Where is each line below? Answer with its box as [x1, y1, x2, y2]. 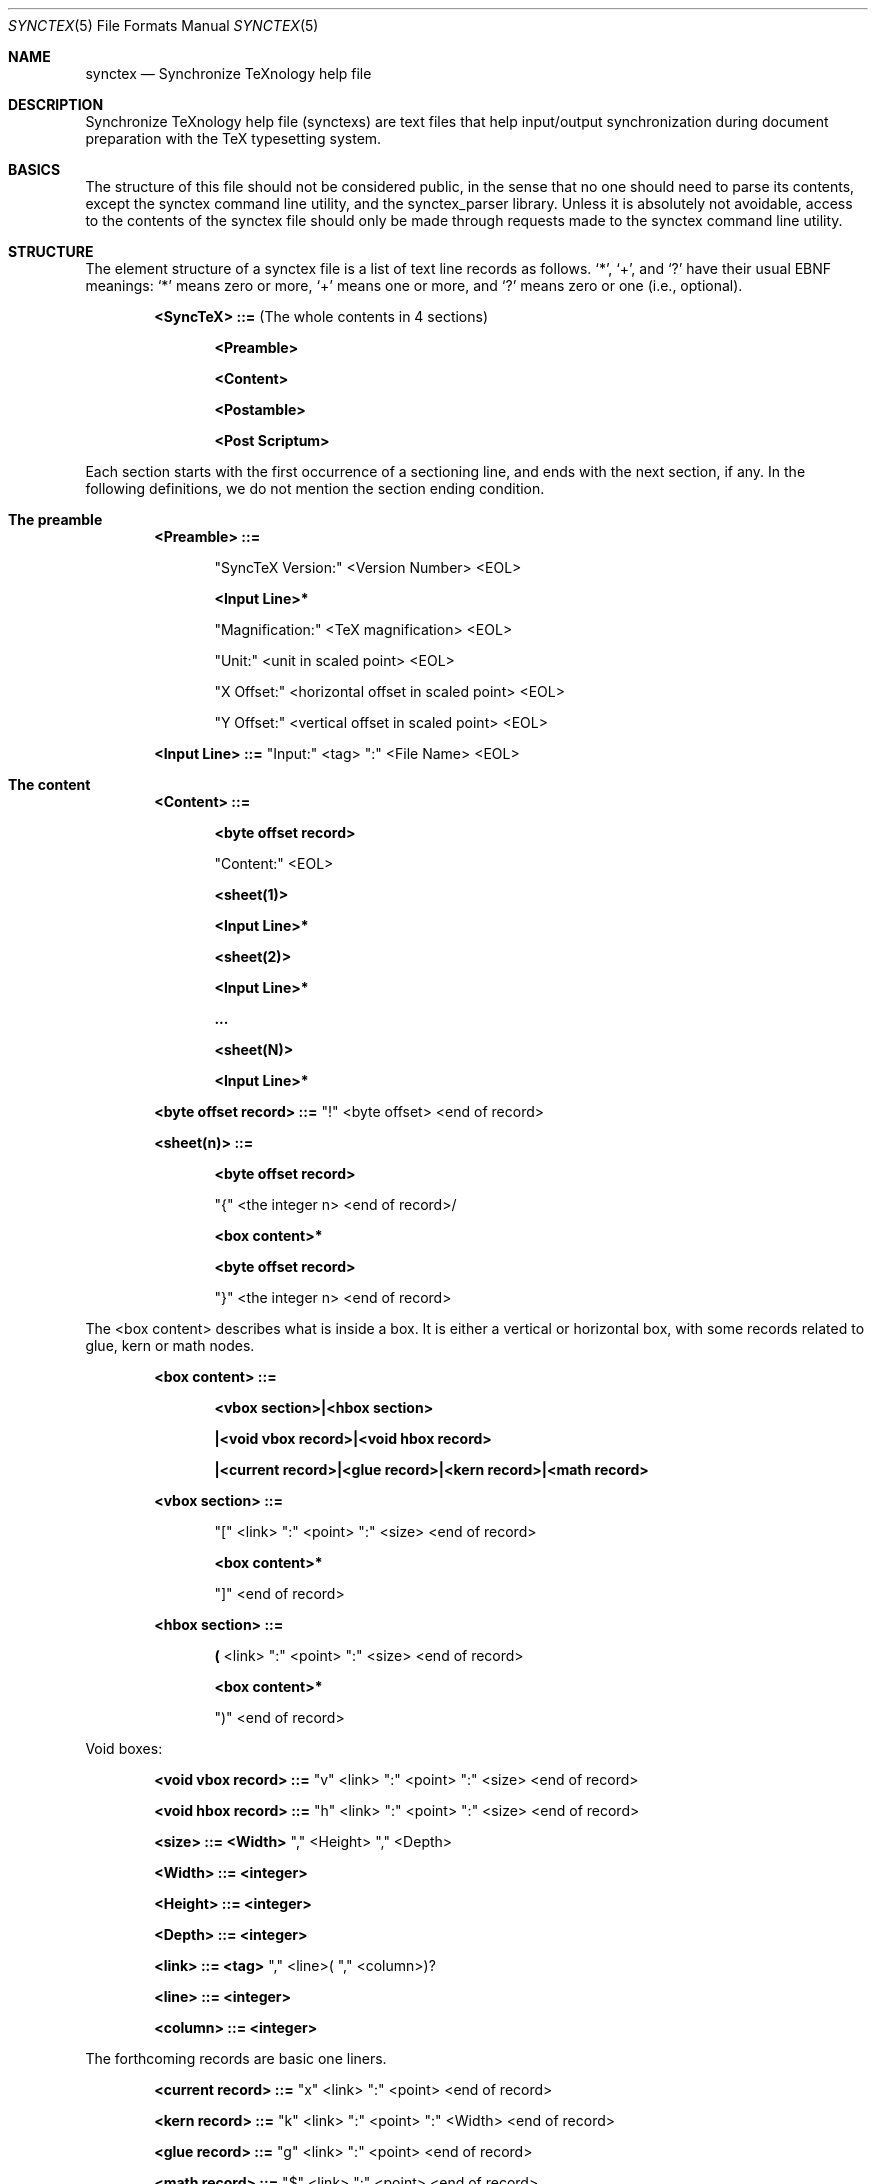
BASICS [8, 161, 61, 178]
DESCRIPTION [8, 96, 104, 113]
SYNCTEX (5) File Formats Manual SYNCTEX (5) [8, 17, 319, 34]
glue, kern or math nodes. [85, 1337, 255, 1354]
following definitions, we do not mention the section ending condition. [85, 480, 545, 497]
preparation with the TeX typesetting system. [85, 130, 382, 147]
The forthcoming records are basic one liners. [85, 2050, 387, 2067]
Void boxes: [85, 1740, 163, 1757]
